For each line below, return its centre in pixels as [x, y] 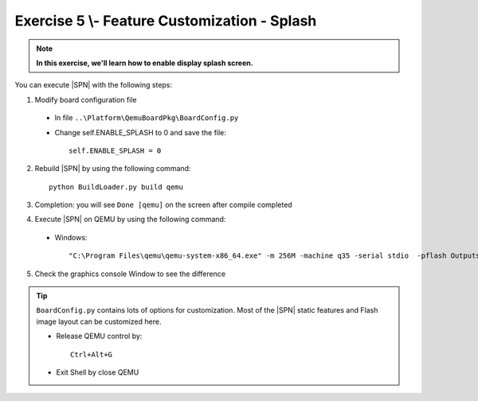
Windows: [71, 237]
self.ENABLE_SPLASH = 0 [115, 150]
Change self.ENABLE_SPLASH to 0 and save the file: [141, 132]
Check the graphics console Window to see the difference [130, 274]
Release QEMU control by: [99, 336]
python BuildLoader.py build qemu [116, 187]
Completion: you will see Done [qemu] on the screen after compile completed [163, 205]
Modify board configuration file [86, 99]
